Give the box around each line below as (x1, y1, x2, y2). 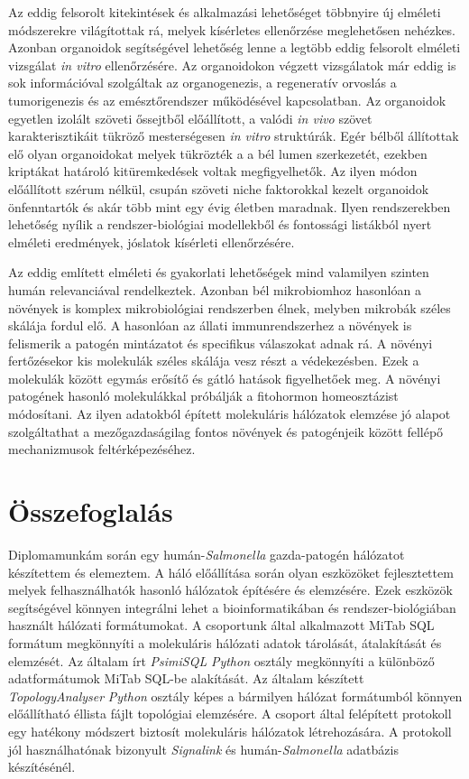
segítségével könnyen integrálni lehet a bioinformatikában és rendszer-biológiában (8, 598, 456, 617)
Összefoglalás (8, 493, 173, 530)
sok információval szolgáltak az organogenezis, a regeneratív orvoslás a (8, 73, 397, 92)
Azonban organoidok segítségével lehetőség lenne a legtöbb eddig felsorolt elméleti (8, 38, 461, 57)
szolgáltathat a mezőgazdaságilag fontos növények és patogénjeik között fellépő (8, 422, 444, 441)
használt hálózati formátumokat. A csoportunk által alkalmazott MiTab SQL (8, 616, 435, 635)
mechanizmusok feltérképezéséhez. (8, 440, 196, 459)
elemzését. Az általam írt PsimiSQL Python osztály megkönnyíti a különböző (8, 651, 435, 670)
